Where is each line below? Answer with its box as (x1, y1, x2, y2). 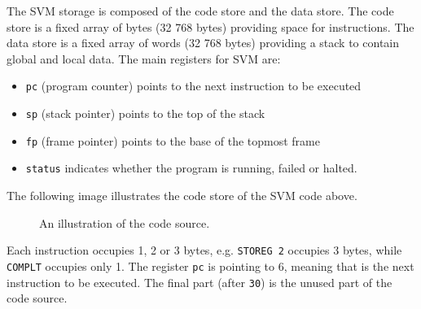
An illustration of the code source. (39, 214, 210, 231)
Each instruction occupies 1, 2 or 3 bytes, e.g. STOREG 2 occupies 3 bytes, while (7, 242, 402, 259)
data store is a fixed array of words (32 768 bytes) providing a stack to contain (7, 34, 400, 51)
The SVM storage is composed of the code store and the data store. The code (7, 2, 394, 19)
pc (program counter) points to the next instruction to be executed (25, 77, 362, 94)
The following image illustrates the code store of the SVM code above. (7, 187, 357, 203)
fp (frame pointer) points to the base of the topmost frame (25, 132, 320, 149)
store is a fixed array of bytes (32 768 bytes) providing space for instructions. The (7, 18, 414, 35)
